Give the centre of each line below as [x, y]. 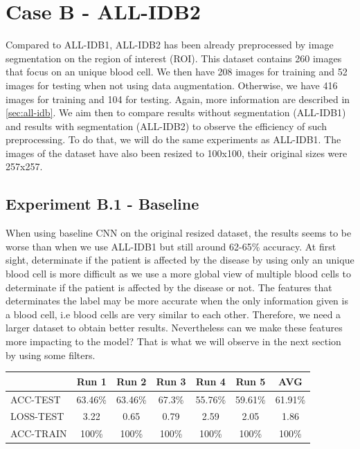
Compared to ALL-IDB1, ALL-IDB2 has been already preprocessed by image [170, 45]
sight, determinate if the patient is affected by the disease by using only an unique [180, 260]
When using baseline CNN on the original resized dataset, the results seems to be [179, 233]
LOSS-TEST [37, 416]
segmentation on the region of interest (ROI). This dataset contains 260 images [174, 58]
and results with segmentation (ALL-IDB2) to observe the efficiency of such [166, 126]
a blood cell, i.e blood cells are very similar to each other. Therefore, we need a [173, 314]
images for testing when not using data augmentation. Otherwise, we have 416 [172, 85]
